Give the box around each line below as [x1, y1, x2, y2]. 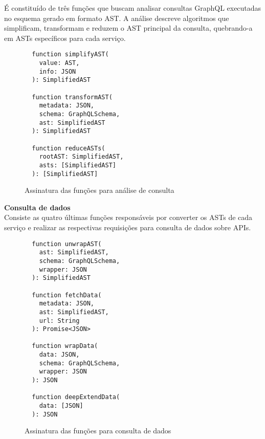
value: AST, [39, 59, 80, 67]
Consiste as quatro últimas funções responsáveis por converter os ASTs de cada [4, 212, 253, 223]
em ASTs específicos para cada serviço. [4, 32, 126, 43]
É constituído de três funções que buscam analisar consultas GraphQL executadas [4, 3, 261, 13]
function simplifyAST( [32, 51, 109, 58]
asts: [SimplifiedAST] [39, 161, 116, 169]
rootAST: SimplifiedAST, [39, 153, 124, 161]
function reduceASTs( [32, 144, 105, 152]
